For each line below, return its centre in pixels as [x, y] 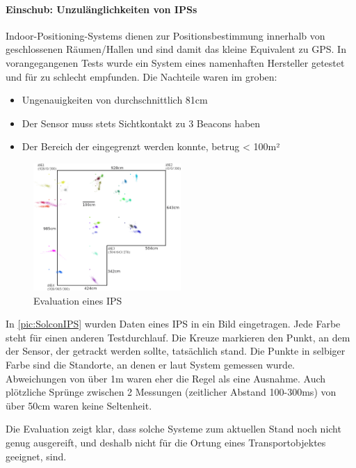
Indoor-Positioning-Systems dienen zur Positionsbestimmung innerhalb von [165, 35]
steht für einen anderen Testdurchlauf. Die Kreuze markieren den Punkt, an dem [178, 337]
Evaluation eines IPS [78, 300]
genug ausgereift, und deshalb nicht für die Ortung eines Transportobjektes [166, 442]
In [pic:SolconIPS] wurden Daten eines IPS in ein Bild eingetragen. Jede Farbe [173, 324]
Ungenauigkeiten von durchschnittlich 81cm [115, 100]
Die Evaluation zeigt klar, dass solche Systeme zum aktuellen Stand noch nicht [173, 429]
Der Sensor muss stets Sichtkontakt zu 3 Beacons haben [141, 123]
